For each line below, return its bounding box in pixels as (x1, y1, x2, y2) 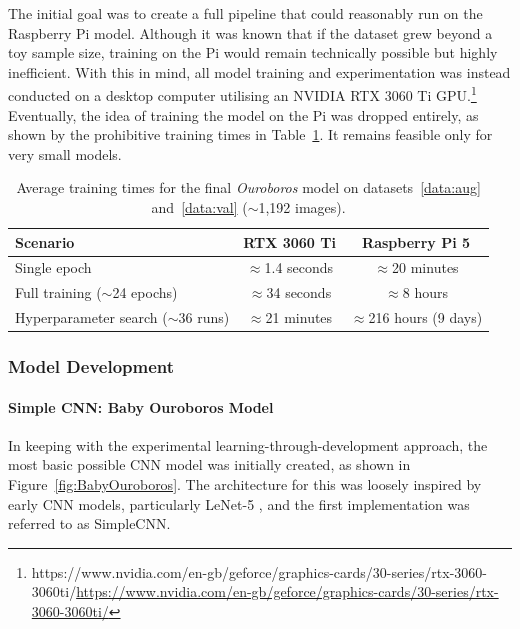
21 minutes (265, 307, 333, 328)
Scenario (15, 231, 75, 252)
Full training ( (15, 282, 102, 303)
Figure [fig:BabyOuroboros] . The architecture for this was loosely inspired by (8, 474, 482, 495)
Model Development (8, 354, 175, 379)
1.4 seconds (264, 257, 334, 278)
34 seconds (266, 282, 332, 303)
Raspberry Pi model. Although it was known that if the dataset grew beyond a (8, 22, 493, 43)
